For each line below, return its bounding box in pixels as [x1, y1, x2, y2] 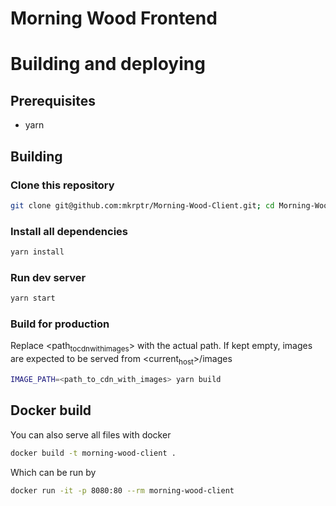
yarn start [10, 293, 56, 304]
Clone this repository [10, 178, 115, 192]
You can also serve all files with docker [10, 428, 172, 441]
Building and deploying [10, 53, 206, 76]
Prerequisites [10, 92, 96, 109]
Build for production [10, 317, 110, 331]
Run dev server [10, 270, 87, 284]
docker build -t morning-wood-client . [10, 448, 177, 458]
